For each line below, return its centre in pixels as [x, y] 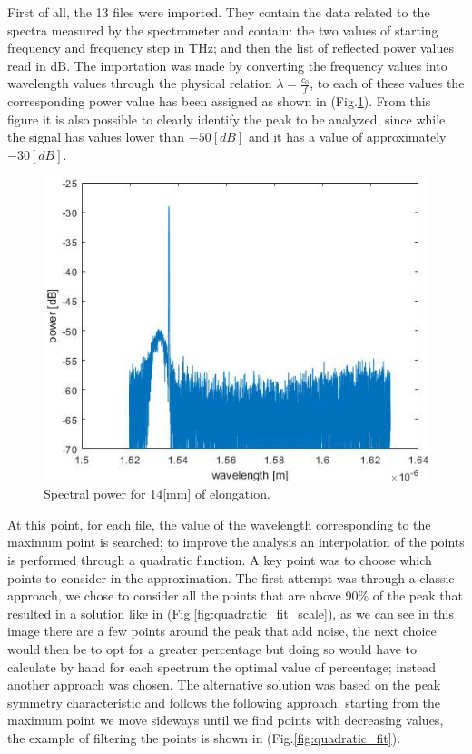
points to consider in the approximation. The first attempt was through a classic [231, 577]
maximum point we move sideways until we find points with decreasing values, [226, 720]
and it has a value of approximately [347, 137]
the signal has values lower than [96, 137]
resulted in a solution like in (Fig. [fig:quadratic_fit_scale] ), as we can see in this [231, 613]
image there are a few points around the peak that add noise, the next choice [222, 631]
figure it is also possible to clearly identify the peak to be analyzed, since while [226, 119]
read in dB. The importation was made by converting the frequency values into [227, 65]
